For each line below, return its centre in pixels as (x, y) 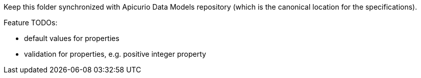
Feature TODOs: (31, 23)
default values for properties (72, 38)
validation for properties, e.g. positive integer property (115, 54)
